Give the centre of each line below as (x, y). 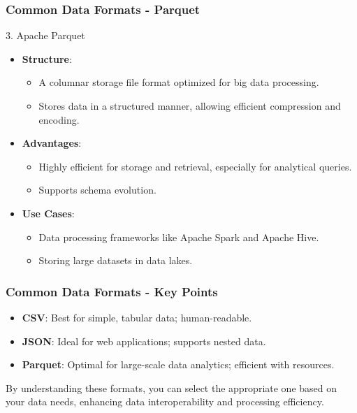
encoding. (59, 119)
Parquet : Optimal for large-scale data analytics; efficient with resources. (178, 364)
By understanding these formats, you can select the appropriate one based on (172, 387)
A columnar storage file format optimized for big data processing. (179, 82)
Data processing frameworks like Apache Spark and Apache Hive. (179, 237)
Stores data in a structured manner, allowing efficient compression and (190, 106)
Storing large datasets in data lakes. (116, 260)
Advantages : (52, 143)
